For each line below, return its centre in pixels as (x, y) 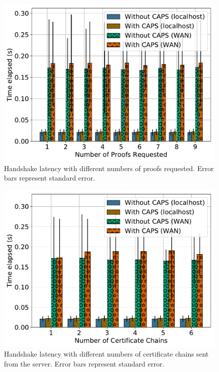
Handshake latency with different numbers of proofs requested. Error (109, 168)
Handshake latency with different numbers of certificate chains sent (107, 354)
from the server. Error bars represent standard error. (84, 363)
